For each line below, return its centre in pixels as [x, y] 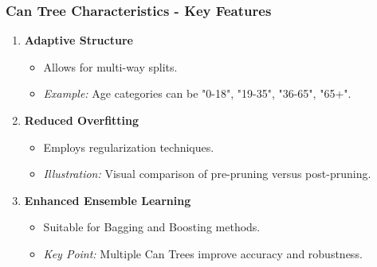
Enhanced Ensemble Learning [108, 200]
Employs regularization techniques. [129, 147]
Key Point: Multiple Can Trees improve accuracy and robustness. [203, 253]
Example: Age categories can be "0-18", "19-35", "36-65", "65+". [197, 93]
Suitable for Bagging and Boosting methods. [152, 227]
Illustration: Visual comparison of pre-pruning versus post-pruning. [207, 174]
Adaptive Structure [79, 40]
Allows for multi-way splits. [110, 66]
